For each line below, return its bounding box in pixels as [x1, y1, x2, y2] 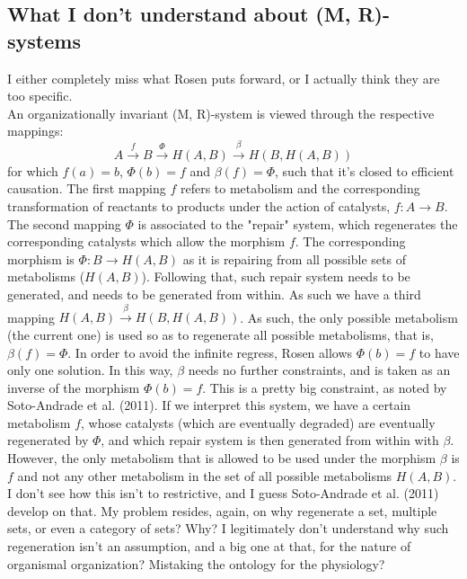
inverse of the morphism [7, 378, 140, 396]
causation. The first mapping [7, 179, 166, 198]
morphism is [7, 249, 75, 268]
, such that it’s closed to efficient [275, 161, 454, 180]
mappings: [7, 121, 64, 140]
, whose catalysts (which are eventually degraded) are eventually [81, 413, 436, 432]
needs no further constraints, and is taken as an [188, 361, 451, 379]
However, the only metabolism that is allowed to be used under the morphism [7, 449, 436, 468]
